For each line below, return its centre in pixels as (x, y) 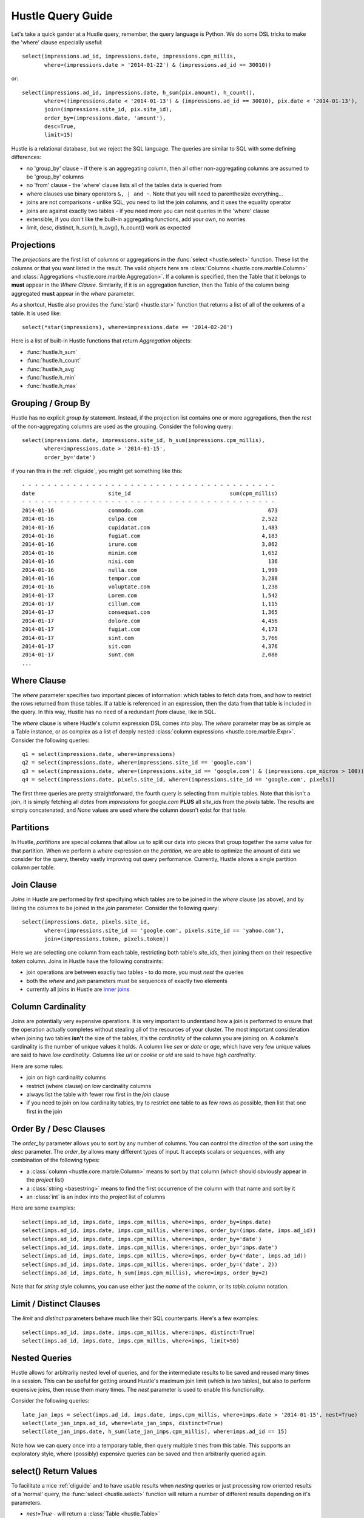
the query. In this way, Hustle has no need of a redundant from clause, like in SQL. (114, 712)
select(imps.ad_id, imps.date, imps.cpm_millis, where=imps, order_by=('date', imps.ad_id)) (164, 1256)
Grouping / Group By (51, 403)
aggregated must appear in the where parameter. (73, 293)
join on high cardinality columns (66, 1077)
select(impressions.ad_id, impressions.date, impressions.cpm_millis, (129, 56)
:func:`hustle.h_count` (54, 361)
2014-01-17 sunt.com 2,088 (150, 655)
